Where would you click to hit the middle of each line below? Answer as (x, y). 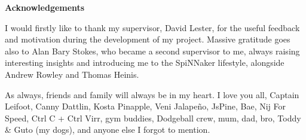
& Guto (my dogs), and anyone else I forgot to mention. (108, 130)
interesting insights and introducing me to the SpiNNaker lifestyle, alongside (145, 63)
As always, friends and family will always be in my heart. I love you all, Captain (152, 94)
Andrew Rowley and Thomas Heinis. (72, 74)
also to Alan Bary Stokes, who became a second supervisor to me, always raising (152, 51)
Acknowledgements (45, 7)
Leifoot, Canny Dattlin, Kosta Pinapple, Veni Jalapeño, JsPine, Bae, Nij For (146, 106)
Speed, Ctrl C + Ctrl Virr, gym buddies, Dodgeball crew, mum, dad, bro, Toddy (153, 118)
